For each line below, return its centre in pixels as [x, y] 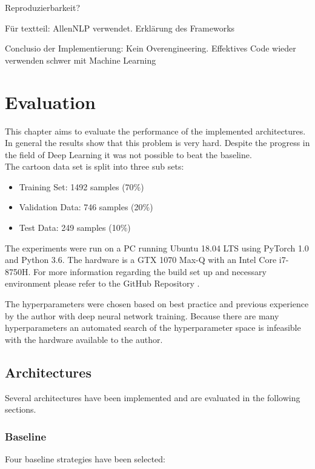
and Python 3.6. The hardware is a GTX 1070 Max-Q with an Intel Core [141, 260]
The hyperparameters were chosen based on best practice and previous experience [157, 304]
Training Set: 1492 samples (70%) [81, 186]
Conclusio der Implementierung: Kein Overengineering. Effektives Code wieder [151, 48]
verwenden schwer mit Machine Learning [81, 60]
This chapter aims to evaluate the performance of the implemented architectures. [155, 131]
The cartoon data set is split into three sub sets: [94, 166]
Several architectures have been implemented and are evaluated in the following [153, 397]
